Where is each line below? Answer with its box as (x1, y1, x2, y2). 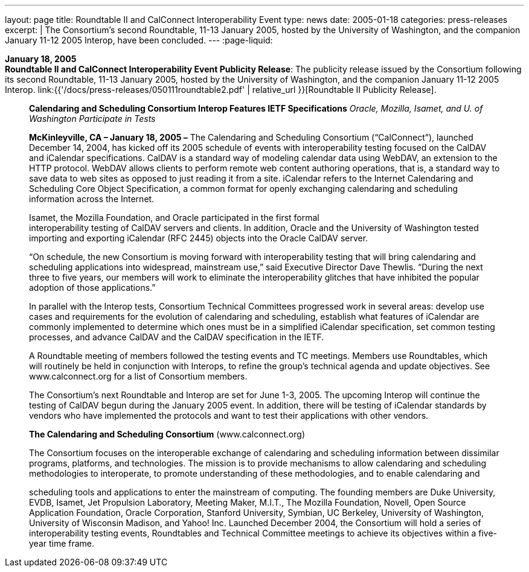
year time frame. (29, 538, 95, 548)
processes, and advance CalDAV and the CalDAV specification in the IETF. (29, 332, 324, 342)
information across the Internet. (29, 194, 155, 204)
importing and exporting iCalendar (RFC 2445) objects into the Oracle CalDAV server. (29, 233, 368, 243)
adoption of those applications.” (29, 282, 156, 293)
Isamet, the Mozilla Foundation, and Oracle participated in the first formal (29, 212, 319, 223)
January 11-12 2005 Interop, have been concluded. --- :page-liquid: (5, 35, 273, 45)
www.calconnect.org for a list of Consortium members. (29, 371, 248, 381)
